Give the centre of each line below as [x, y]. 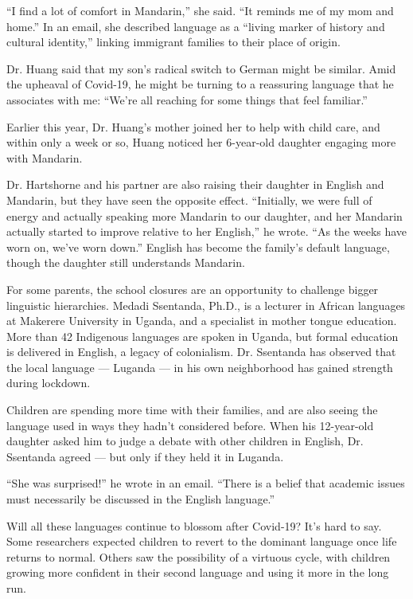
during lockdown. [49, 383]
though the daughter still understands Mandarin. [126, 262]
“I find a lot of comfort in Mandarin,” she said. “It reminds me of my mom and [200, 10]
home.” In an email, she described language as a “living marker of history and [196, 26]
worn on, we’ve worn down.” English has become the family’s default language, [198, 247]
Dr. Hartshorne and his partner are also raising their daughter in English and [195, 184]
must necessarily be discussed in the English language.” [141, 499]
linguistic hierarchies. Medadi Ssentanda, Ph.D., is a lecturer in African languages [206, 305]
